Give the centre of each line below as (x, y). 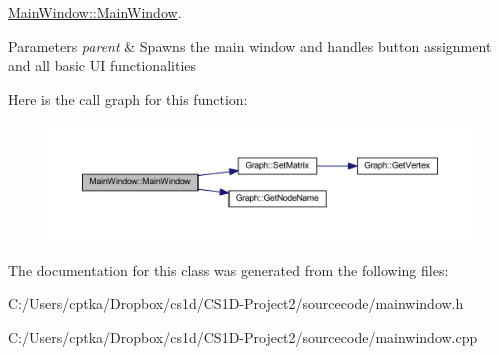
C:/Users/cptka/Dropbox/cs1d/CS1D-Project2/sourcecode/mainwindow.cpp (243, 336)
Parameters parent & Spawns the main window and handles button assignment (250, 45)
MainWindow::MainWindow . (95, 12)
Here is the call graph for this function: (128, 98)
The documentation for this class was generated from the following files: (228, 269)
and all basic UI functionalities (102, 65)
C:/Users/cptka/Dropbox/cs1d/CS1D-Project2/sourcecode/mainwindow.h (236, 303)
